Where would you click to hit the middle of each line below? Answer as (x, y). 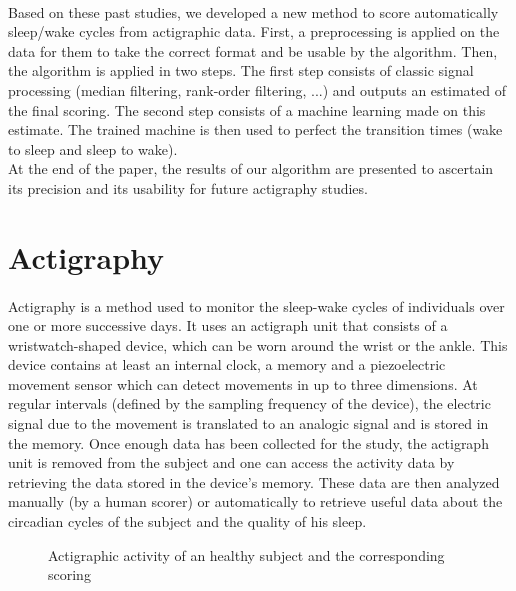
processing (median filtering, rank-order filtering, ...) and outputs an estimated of (257, 89)
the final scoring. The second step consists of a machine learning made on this (247, 109)
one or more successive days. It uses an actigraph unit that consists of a (228, 325)
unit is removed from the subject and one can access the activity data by (231, 462)
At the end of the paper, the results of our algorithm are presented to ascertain (251, 168)
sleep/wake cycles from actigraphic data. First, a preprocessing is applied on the (254, 31)
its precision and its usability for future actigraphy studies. (188, 187)
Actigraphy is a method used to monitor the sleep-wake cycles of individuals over (256, 305)
